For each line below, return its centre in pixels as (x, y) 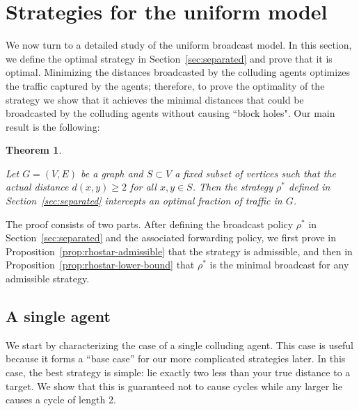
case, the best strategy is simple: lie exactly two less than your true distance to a (178, 372)
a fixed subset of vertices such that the (255, 173)
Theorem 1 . (34, 150)
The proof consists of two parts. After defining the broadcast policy (150, 224)
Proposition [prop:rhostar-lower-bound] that (100, 265)
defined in (310, 187)
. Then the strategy (233, 187)
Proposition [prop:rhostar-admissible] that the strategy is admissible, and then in (179, 251)
